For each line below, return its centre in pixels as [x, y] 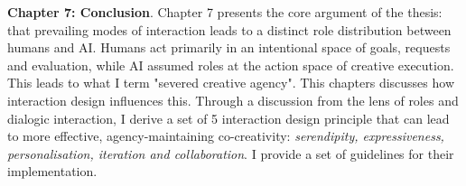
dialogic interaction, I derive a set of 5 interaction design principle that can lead [228, 118]
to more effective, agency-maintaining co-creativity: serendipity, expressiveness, [226, 136]
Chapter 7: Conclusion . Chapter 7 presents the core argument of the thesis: [225, 12]
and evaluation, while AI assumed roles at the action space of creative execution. [231, 65]
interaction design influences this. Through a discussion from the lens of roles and [233, 100]
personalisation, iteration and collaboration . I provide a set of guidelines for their [231, 153]
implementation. [52, 171]
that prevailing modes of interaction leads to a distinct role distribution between [229, 29]
